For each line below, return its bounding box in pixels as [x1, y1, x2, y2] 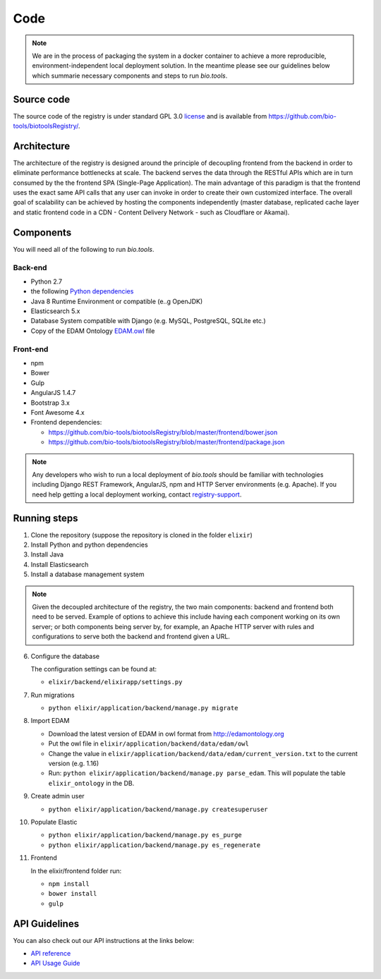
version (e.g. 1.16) [48, 759, 99, 768]
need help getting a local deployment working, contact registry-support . [32, 490, 242, 499]
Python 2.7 [30, 277, 63, 286]
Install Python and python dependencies [30, 540, 148, 549]
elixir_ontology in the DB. [48, 779, 135, 787]
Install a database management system [30, 570, 145, 578]
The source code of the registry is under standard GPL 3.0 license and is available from [13, 111, 267, 120]
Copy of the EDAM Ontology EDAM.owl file [30, 327, 155, 335]
